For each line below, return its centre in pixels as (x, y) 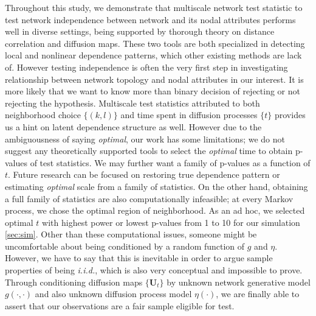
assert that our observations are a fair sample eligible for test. (120, 305)
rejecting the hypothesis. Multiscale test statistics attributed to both (132, 103)
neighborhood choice (43, 115)
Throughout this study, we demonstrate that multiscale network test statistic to (154, 7)
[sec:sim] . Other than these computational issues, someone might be (131, 234)
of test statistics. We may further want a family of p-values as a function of (170, 162)
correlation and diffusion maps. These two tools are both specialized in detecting (155, 43)
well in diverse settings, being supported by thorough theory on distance (140, 31)
